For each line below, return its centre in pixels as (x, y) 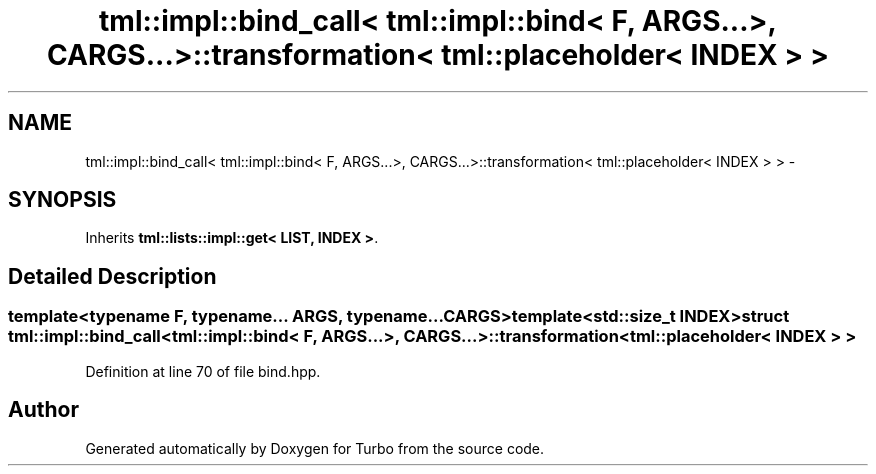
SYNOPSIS (62, 200)
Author (43, 410)
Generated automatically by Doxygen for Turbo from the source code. (315, 448)
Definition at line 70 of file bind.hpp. (203, 371)
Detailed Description (112, 276)
